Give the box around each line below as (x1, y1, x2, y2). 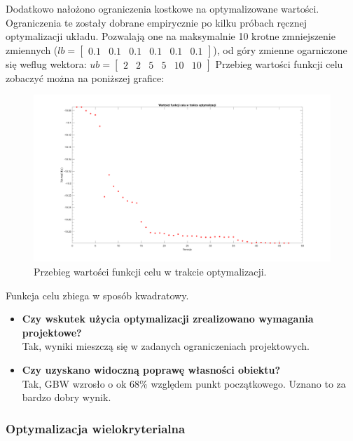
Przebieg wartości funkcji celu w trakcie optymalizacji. (34, 264, 267, 279)
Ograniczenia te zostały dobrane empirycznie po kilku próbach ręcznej (6, 15, 307, 29)
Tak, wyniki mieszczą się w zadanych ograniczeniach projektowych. (22, 339, 310, 353)
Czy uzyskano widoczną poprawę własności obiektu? (22, 362, 281, 377)
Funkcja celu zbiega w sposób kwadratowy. (6, 287, 189, 302)
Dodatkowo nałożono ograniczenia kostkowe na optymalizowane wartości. (6, 1, 319, 15)
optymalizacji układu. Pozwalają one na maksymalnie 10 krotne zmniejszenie (6, 29, 335, 43)
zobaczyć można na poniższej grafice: (6, 70, 165, 85)
